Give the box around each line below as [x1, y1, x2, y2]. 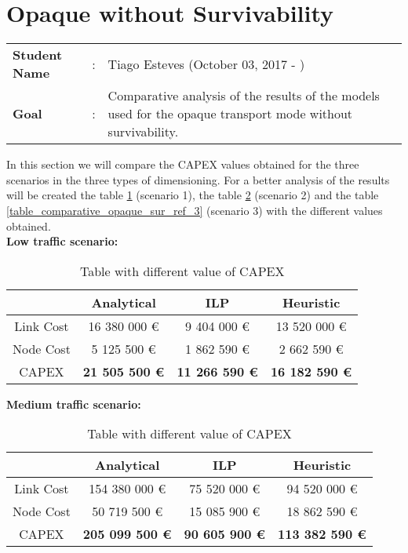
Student [13, 45, 63, 64]
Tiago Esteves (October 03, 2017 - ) [107, 54, 305, 73]
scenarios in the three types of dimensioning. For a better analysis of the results [6, 171, 390, 187]
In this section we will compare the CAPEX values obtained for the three [6, 156, 359, 173]
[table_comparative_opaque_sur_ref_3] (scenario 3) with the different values [6, 202, 383, 218]
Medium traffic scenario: [6, 395, 141, 412]
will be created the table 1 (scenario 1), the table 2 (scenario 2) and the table [6, 187, 379, 203]
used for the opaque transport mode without [107, 104, 353, 123]
